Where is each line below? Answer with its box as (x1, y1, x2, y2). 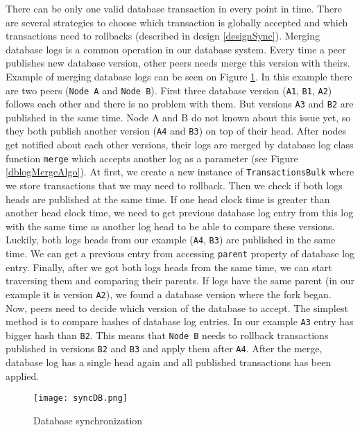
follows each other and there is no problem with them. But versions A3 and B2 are (6, 96, 354, 111)
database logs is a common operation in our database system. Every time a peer (6, 42, 346, 56)
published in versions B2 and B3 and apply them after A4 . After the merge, (6, 341, 323, 356)
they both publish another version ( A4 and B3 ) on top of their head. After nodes (6, 123, 347, 138)
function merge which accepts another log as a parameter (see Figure (6, 150, 298, 165)
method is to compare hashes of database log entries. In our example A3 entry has (6, 314, 354, 329)
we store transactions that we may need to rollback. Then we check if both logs (6, 178, 343, 193)
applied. (6, 368, 40, 383)
